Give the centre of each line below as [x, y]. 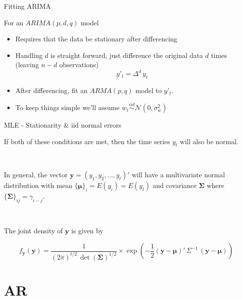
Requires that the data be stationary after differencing [96, 39]
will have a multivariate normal [178, 175]
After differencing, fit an [52, 90]
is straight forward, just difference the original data [127, 55]
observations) [79, 65]
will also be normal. [209, 141]
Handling [29, 55]
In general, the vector [36, 175]
